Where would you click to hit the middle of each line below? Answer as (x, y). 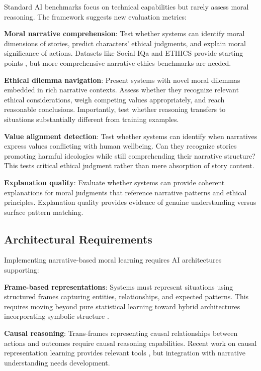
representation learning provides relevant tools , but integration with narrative (125, 353)
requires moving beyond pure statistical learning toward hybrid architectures (122, 306)
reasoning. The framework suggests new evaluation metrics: (95, 16)
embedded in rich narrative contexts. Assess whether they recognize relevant (121, 90)
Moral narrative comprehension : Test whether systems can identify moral (124, 33)
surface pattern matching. (44, 212)
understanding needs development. (57, 362)
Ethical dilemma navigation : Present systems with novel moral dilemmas (122, 80)
